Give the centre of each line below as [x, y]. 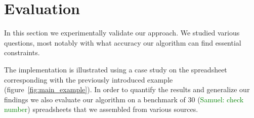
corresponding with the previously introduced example [89, 79]
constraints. [22, 52]
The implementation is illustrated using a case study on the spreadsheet [116, 69]
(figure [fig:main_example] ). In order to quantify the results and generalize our [127, 89]
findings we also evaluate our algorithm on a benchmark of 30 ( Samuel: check [124, 99]
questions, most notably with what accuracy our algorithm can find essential [123, 42]
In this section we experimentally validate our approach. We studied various [122, 33]
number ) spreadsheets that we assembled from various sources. [101, 109]
